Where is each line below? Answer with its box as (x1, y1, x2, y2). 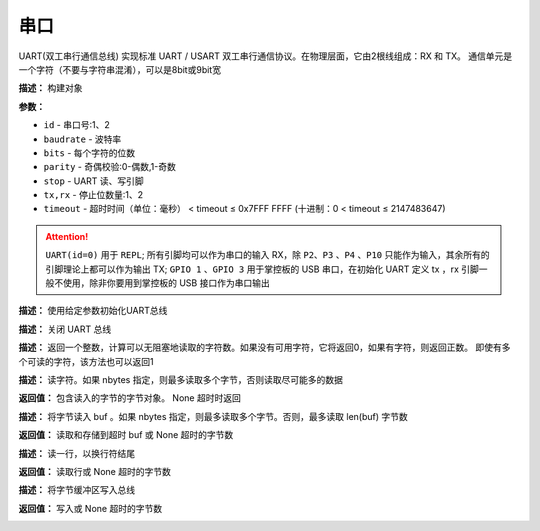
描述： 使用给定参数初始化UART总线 (18, 305, 168, 317)
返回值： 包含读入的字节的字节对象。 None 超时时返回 (18, 392, 242, 404)
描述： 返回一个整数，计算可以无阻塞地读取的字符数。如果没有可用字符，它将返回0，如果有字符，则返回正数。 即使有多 (18, 341, 511, 354)
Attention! (45, 230, 89, 242)
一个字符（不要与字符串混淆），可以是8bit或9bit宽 (18, 63, 222, 75)
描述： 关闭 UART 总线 (18, 323, 112, 335)
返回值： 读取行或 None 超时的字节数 (18, 465, 172, 477)
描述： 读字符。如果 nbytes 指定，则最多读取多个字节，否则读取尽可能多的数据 (18, 373, 344, 385)
